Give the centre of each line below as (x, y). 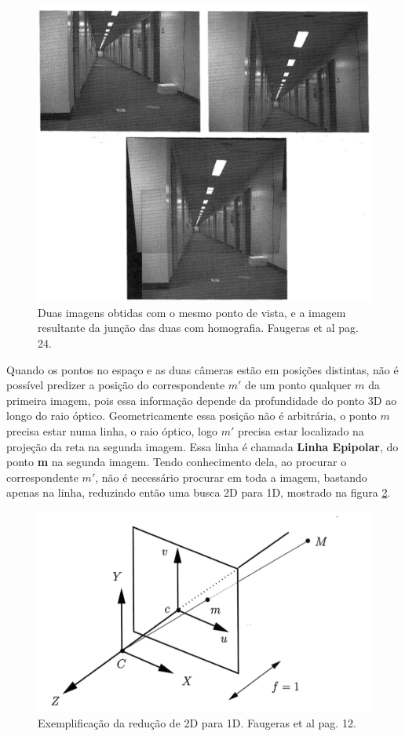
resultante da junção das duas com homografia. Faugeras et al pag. (198, 328)
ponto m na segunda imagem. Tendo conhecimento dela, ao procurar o (177, 462)
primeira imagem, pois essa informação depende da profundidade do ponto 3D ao (202, 400)
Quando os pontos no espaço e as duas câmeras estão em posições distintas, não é (202, 369)
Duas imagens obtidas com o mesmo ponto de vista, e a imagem (192, 312)
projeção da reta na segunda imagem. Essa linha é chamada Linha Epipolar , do (202, 446)
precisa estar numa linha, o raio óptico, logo (112, 430)
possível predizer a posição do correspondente (116, 385)
